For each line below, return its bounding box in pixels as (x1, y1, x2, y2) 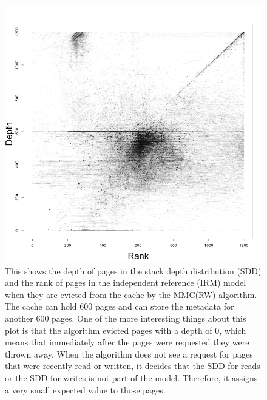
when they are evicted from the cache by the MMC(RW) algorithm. (5, 288, 257, 300)
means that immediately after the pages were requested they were (5, 336, 249, 348)
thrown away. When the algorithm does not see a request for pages (5, 347, 253, 360)
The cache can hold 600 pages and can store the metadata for (5, 300, 234, 313)
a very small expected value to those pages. (5, 383, 166, 396)
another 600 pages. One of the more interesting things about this (5, 311, 246, 324)
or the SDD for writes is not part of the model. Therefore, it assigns (5, 371, 258, 384)
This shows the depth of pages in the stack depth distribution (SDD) (5, 264, 262, 277)
